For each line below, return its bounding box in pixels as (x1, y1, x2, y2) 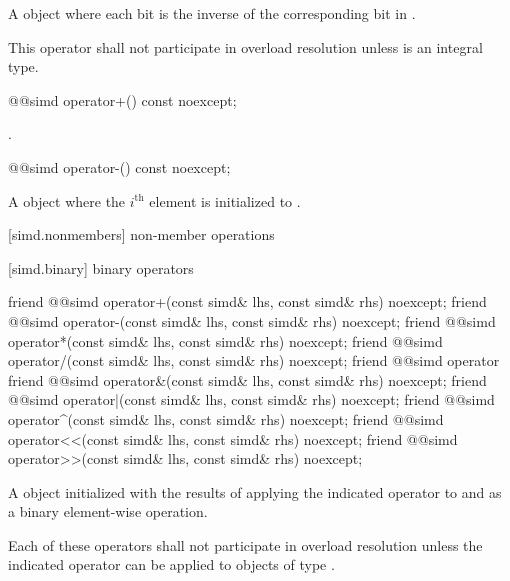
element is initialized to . (149, 190, 301, 211)
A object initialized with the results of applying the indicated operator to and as (8, 481, 502, 502)
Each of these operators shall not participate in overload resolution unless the (8, 534, 483, 555)
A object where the (8, 190, 126, 211)
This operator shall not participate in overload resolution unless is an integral (8, 36, 483, 57)
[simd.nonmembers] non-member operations (8, 224, 275, 245)
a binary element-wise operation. (8, 501, 208, 522)
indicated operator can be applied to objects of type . (8, 554, 335, 575)
